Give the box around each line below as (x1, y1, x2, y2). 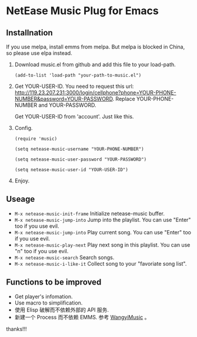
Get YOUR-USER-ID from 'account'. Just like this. (14, 113, 134, 120)
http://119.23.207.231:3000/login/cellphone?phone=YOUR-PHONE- (14, 89, 176, 96)
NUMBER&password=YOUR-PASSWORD (14, 96, 113, 102)
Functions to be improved (6, 277, 102, 287)
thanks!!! (6, 325, 28, 332)
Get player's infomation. (14, 293, 73, 300)
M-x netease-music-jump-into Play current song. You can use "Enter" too (14, 228, 191, 235)
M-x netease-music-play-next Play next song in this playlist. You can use (14, 241, 191, 248)
